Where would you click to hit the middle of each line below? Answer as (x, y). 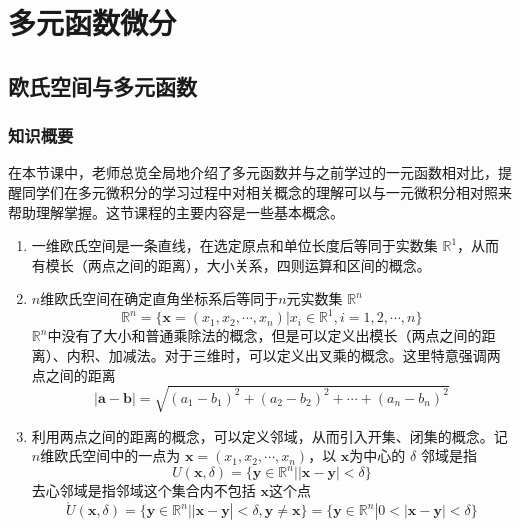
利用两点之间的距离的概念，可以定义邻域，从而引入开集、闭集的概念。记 (269, 435)
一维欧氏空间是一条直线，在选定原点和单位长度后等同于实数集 (234, 245)
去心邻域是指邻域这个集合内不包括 (143, 490)
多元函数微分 (92, 22)
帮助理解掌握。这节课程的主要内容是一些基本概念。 (176, 211)
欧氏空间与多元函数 (102, 85)
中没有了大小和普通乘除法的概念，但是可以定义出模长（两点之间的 (264, 335)
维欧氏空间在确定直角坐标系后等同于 (159, 298)
